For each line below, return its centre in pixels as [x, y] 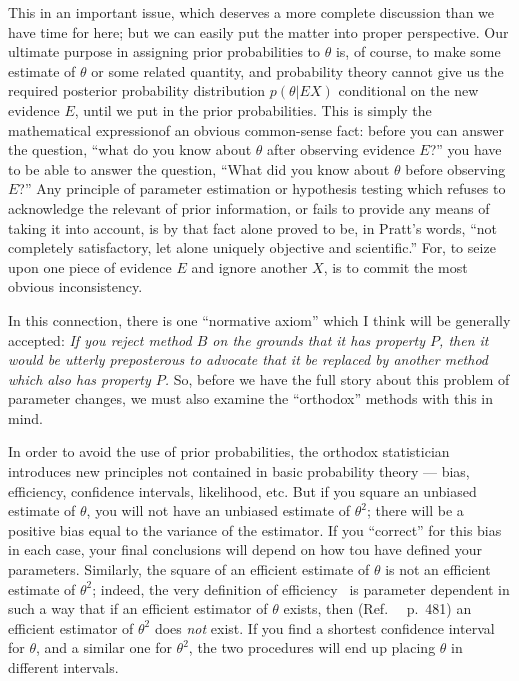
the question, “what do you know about [130, 149]
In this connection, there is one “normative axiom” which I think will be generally [259, 319]
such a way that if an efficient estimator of [138, 608]
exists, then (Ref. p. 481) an [377, 608]
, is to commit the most [395, 266]
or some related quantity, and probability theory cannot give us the [297, 70]
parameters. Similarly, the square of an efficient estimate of [189, 569]
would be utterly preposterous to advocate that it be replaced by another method [248, 359]
